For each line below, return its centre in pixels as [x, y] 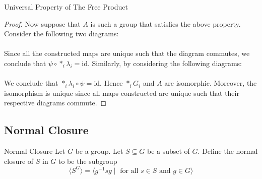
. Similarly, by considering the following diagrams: [165, 63]
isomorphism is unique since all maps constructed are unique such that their [122, 93]
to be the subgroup [88, 161]
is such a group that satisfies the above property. [166, 23]
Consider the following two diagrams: [61, 34]
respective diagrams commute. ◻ [55, 103]
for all [129, 171]
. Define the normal [228, 151]
